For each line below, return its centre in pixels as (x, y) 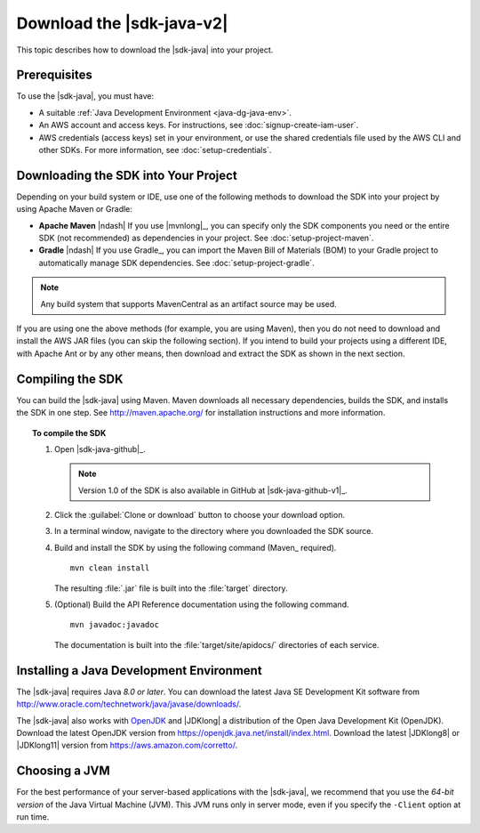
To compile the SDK (69, 433)
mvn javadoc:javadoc (115, 625)
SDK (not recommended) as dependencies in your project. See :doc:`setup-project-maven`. (206, 238)
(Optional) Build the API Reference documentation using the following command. (202, 604)
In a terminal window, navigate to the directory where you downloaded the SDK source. (214, 531)
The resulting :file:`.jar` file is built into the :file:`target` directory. (171, 588)
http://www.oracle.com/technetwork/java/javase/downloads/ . (129, 704)
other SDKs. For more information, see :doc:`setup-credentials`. (155, 150)
